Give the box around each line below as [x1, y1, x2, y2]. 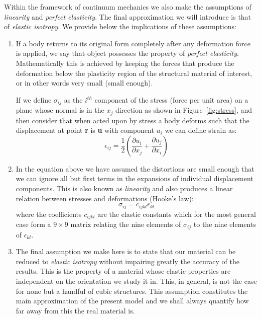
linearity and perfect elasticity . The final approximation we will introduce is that [4, 11, 251, 22]
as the [64, 94, 83, 105]
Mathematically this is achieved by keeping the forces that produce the [16, 57, 234, 68]
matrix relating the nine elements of [70, 219, 181, 229]
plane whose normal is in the [16, 105, 104, 115]
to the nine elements [193, 219, 256, 229]
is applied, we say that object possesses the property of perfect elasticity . [16, 48, 239, 58]
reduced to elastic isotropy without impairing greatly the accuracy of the [16, 256, 239, 266]
